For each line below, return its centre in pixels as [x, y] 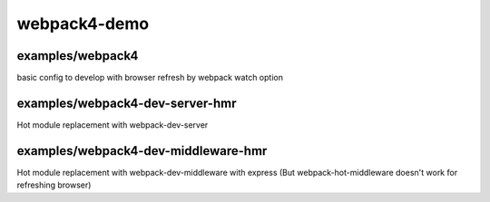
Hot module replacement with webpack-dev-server [113, 125]
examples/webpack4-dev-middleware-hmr [142, 151]
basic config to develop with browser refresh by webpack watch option [150, 78]
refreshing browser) [54, 185]
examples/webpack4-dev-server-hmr [127, 103]
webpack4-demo [83, 24]
